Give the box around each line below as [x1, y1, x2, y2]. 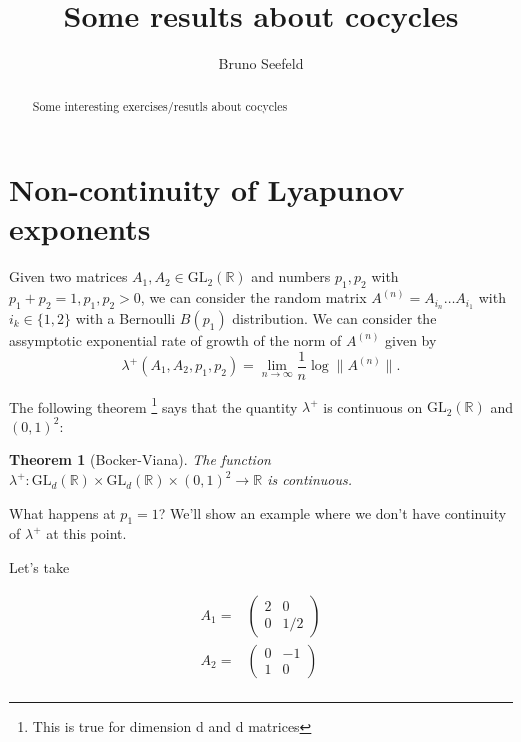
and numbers [251, 266, 331, 287]
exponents [9, 208, 151, 249]
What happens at [9, 502, 116, 523]
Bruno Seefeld [218, 53, 304, 74]
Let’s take [9, 557, 70, 578]
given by [385, 329, 437, 350]
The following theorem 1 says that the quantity [9, 393, 298, 417]
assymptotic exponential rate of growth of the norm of [9, 329, 342, 350]
